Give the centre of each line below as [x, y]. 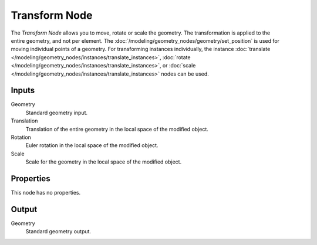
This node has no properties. [46, 193]
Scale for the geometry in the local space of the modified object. [104, 162]
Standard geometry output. [58, 232]
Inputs [23, 91]
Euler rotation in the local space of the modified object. [92, 145]
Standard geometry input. [57, 113]
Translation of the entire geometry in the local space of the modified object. [117, 129]
